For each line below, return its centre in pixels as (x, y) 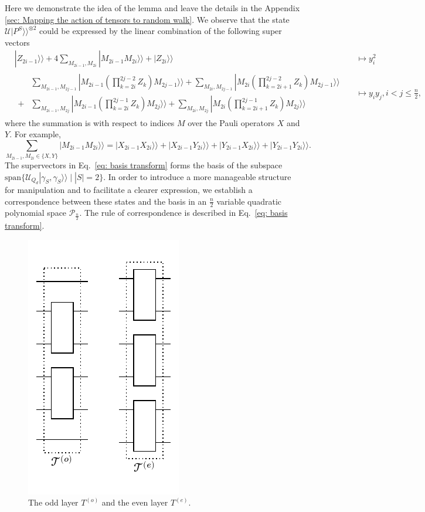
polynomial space (36, 213)
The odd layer (53, 502)
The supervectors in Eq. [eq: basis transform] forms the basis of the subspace (144, 165)
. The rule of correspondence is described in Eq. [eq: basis (183, 213)
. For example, (35, 134)
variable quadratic (249, 201)
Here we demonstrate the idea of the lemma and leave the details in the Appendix (152, 8)
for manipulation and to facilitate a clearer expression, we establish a (129, 190)
